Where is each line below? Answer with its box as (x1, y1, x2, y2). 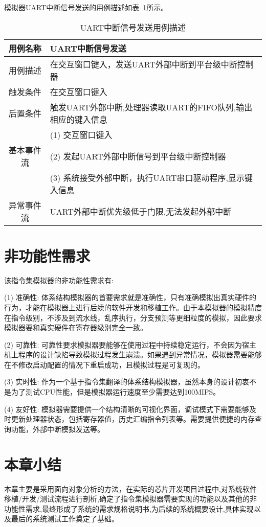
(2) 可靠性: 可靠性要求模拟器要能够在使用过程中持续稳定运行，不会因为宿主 (4, 339, 257, 350)
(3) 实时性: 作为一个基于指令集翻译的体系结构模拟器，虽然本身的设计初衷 (4, 376, 250, 387)
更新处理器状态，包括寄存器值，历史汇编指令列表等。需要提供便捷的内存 (11, 414, 255, 424)
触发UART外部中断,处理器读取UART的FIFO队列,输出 (50, 101, 253, 113)
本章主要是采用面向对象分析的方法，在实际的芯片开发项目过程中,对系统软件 (4, 483, 257, 494)
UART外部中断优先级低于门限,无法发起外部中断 (50, 205, 232, 217)
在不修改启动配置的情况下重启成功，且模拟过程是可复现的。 (4, 359, 205, 370)
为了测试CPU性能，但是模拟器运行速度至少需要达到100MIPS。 (11, 386, 220, 397)
